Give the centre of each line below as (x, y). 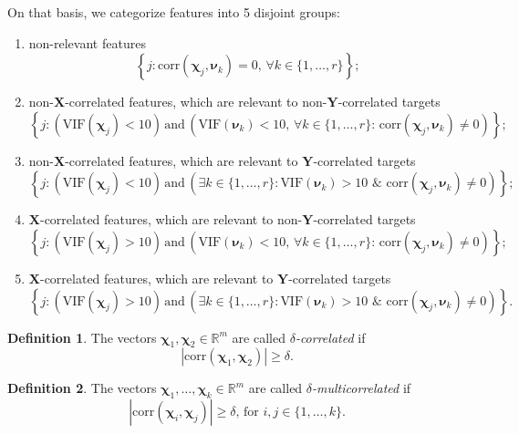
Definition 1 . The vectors (82, 337)
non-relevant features (87, 42)
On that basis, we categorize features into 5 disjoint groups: (174, 12)
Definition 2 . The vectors (82, 388)
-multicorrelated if (362, 388)
